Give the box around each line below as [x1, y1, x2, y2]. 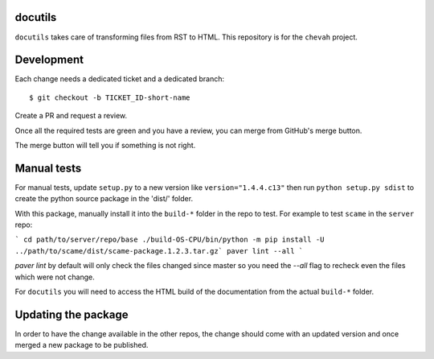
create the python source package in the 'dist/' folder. [14, 194, 193, 204]
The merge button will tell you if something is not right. [14, 140, 196, 150]
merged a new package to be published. [14, 340, 149, 350]
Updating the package [14, 307, 129, 321]
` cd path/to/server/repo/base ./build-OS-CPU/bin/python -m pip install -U [14, 235, 325, 245]
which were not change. [14, 272, 96, 282]
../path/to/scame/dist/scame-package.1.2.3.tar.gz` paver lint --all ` [14, 246, 304, 255]
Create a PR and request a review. [14, 111, 128, 121]
